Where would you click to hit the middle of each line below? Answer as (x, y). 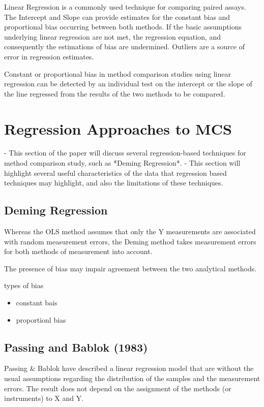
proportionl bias (41, 319)
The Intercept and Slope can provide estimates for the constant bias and (117, 17)
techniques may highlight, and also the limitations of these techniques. (114, 183)
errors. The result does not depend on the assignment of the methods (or (118, 388)
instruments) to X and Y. (44, 398)
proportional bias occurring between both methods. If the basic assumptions (123, 27)
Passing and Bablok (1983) (76, 347)
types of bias (24, 285)
